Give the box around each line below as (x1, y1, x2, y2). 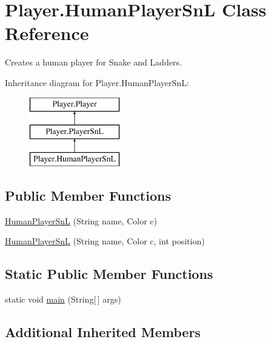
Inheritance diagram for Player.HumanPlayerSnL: (5, 76, 189, 89)
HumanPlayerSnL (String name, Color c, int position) (5, 235, 205, 247)
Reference (5, 21, 89, 45)
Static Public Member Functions (5, 264, 213, 283)
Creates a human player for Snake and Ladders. (5, 56, 182, 69)
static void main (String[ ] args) (5, 293, 121, 306)
